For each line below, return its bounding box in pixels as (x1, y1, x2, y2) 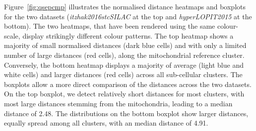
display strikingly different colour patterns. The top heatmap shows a (22, 30, 234, 41)
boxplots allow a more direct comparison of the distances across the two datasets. (4, 79, 252, 89)
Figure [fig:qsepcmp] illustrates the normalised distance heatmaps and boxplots (4, 1, 246, 11)
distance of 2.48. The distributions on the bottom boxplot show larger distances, (4, 108, 249, 118)
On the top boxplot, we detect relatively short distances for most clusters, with (4, 88, 245, 99)
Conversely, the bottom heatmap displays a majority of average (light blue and (4, 59, 244, 70)
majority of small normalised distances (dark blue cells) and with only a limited (4, 40, 247, 50)
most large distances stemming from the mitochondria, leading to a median (4, 98, 233, 108)
